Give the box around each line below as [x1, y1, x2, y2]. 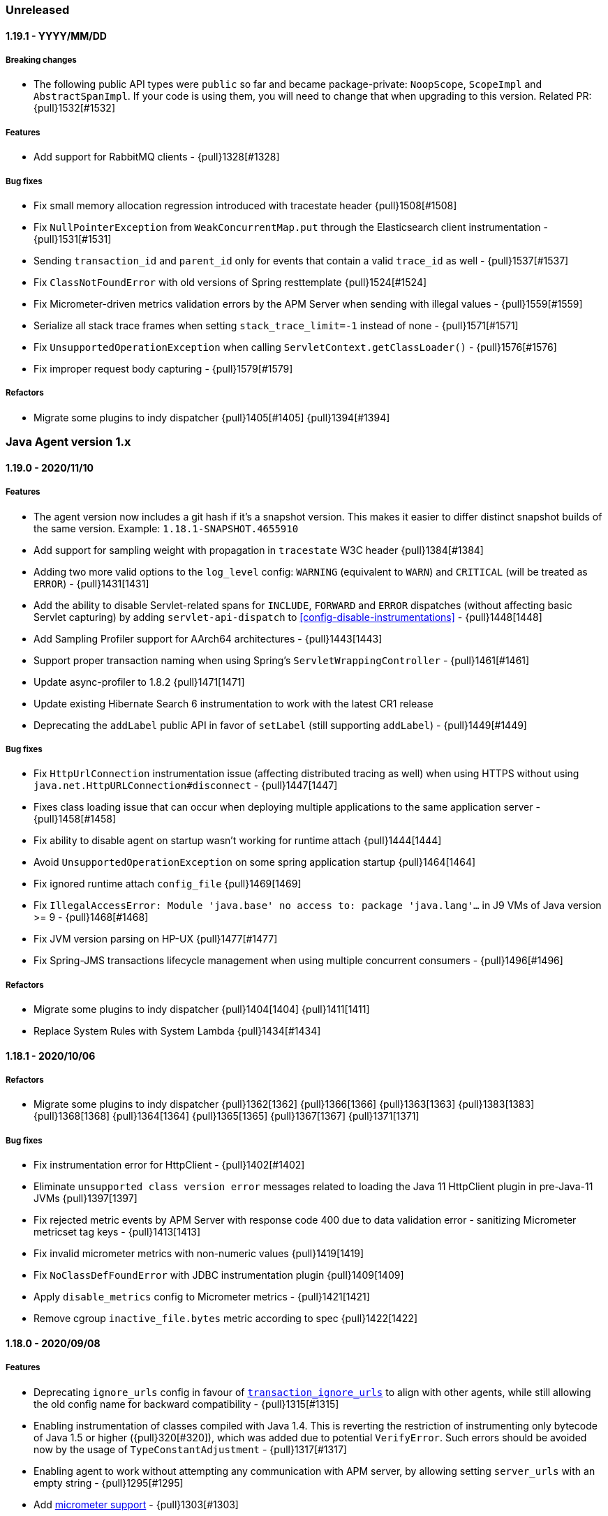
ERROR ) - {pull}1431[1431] [34, 577, 149, 590]
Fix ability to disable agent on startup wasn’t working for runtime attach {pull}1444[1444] [34, 834, 442, 847]
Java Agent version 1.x [6, 435, 131, 449]
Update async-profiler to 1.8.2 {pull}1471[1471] [34, 675, 245, 688]
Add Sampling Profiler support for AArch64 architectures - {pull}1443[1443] [34, 632, 383, 645]
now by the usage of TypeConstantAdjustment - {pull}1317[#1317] [34, 1443, 347, 1455]
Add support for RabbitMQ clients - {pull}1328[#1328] [34, 151, 280, 163]
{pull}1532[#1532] [34, 102, 116, 114]
